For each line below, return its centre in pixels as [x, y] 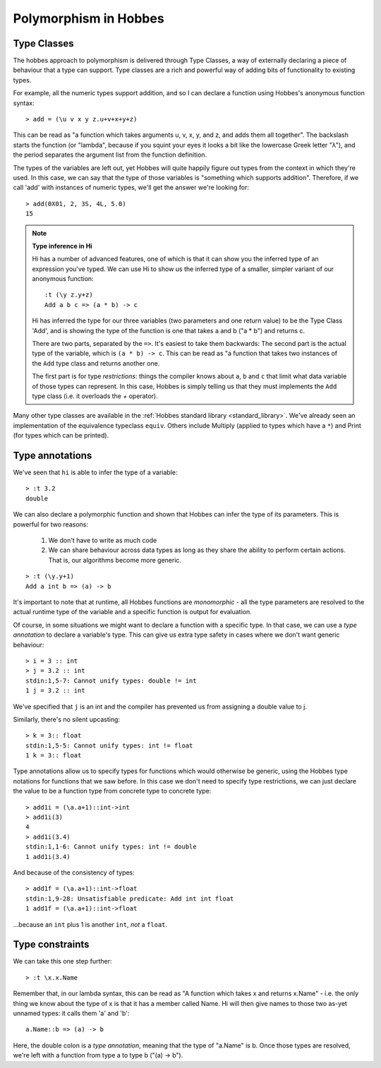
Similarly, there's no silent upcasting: [66, 719]
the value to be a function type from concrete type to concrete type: [112, 791]
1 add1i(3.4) [48, 857]
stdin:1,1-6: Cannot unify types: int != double [111, 847]
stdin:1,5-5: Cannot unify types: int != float [109, 745]
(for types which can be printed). [61, 436]
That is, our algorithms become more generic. [115, 560]
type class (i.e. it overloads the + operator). [95, 396]
